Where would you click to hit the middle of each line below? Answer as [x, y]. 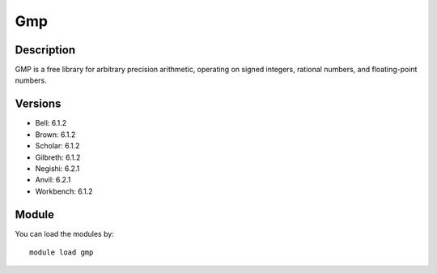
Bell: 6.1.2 [51, 123]
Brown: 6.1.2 [55, 135]
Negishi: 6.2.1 [57, 168]
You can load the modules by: [65, 233]
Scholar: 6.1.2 [57, 146]
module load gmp [62, 253]
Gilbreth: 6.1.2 [58, 157]
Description [45, 50]
